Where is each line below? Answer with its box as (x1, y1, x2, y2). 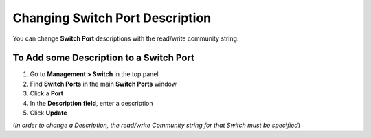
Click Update (30, 108, 67, 117)
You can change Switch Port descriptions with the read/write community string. (12, 34, 239, 43)
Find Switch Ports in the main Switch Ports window (30, 80, 177, 88)
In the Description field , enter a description (30, 99, 153, 107)
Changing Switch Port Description (12, 10, 212, 25)
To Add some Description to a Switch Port (12, 52, 195, 64)
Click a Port (30, 89, 64, 97)
